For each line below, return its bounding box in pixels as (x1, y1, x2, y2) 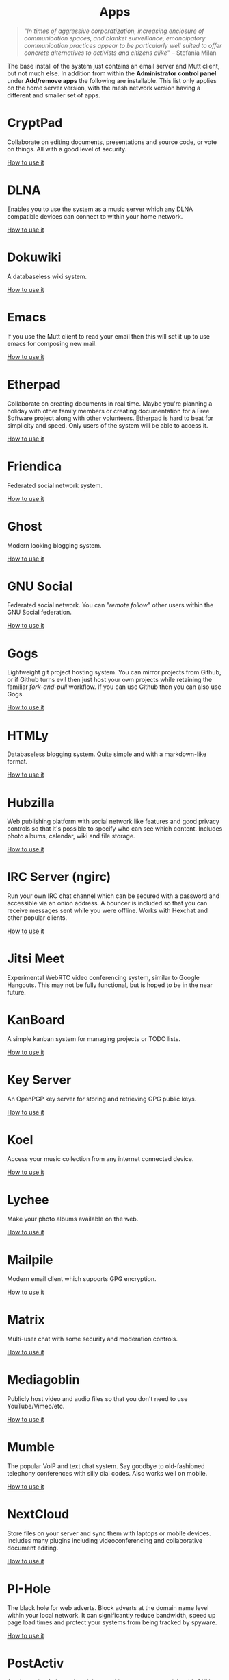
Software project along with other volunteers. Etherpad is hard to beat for (7, 414, 214, 422)
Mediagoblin (7, 1372, 80, 1387)
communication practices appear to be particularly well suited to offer (23, 41, 222, 49)
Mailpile (7, 1252, 53, 1268)
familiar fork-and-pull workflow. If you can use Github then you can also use (7, 683, 221, 691)
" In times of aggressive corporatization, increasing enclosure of (23, 27, 204, 35)
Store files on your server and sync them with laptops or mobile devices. (7, 1529, 212, 1537)
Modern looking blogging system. (7, 541, 102, 549)
